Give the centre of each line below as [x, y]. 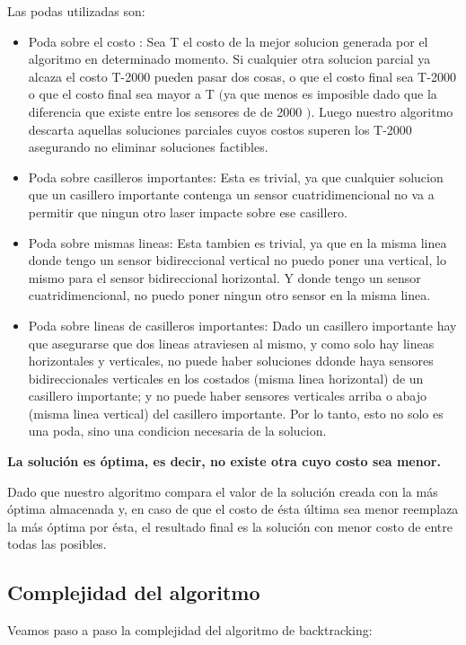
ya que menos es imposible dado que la [330, 94]
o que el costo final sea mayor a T [121, 94]
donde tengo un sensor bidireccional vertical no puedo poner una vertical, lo [237, 260]
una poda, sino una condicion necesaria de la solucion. [177, 431]
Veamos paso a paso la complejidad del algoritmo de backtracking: [190, 630]
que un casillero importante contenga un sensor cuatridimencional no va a [231, 194]
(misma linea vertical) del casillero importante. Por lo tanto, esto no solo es [236, 413]
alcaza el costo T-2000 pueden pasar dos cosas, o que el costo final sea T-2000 [242, 76]
